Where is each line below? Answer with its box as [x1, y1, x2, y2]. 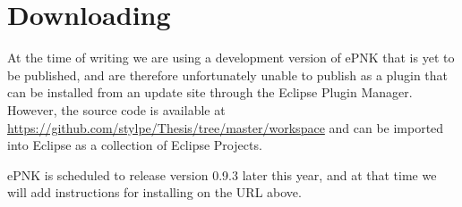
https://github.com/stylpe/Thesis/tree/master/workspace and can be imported [7, 118, 444, 137]
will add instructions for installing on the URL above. [7, 183, 302, 202]
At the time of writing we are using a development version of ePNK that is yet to [7, 48, 455, 67]
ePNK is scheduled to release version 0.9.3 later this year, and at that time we [7, 165, 437, 184]
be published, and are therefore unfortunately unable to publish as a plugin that [7, 65, 449, 84]
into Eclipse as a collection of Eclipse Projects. [7, 136, 262, 154]
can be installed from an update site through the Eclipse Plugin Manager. [7, 83, 413, 102]
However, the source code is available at [7, 100, 226, 119]
